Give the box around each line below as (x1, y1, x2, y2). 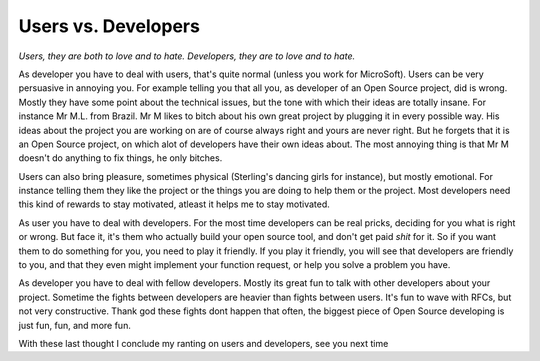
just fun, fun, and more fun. (18, 319, 132, 331)
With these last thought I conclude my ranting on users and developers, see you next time (18, 337, 389, 349)
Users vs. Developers (18, 15, 200, 37)
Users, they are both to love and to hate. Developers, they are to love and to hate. (18, 50, 356, 62)
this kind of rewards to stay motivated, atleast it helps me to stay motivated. (18, 198, 330, 210)
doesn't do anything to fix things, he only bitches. (18, 152, 223, 164)
